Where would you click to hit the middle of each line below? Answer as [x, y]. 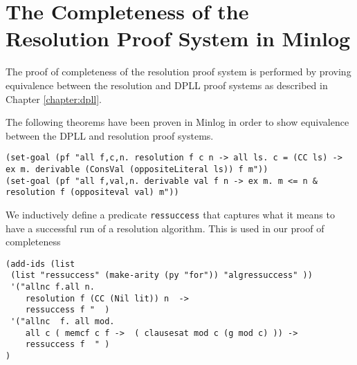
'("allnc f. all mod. [63, 322]
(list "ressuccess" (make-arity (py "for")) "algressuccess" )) [162, 275]
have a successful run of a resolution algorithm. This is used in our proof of [165, 228]
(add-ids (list [40, 264]
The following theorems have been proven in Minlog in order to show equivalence [177, 122]
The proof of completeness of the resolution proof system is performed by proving [178, 72]
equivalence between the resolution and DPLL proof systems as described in [167, 85]
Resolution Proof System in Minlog [178, 38]
